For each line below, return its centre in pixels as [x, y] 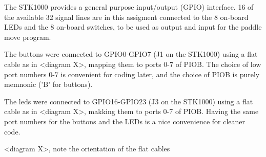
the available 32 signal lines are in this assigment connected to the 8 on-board [126, 17]
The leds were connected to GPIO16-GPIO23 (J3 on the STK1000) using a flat [129, 101]
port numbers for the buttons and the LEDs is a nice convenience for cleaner [125, 121]
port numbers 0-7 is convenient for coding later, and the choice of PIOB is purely [132, 74]
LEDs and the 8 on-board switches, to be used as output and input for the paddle [133, 27]
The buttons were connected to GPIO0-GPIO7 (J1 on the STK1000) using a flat [131, 54]
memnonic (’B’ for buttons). [48, 84]
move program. [28, 37]
